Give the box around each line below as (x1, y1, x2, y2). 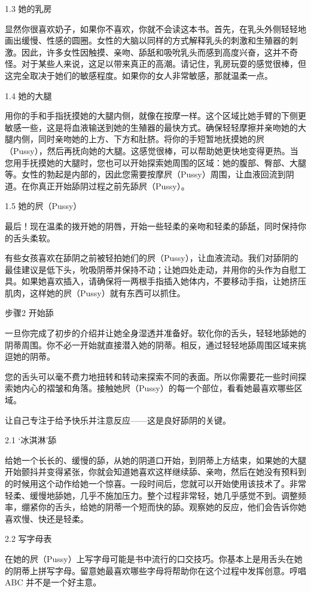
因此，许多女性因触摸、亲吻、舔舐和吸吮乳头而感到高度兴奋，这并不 (21, 45, 289, 58)
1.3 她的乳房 (5, 2, 52, 14)
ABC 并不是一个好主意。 (5, 576, 102, 588)
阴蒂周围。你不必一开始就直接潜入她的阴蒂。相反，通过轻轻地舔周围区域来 (5, 338, 298, 351)
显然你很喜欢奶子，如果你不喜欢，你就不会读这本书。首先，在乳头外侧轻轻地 (5, 22, 306, 35)
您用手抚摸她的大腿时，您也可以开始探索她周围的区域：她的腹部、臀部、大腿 (5, 156, 306, 168)
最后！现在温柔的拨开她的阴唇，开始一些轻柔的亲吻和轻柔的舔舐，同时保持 (5, 219, 298, 232)
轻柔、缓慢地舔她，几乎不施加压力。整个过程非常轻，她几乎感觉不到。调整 (5, 489, 298, 501)
